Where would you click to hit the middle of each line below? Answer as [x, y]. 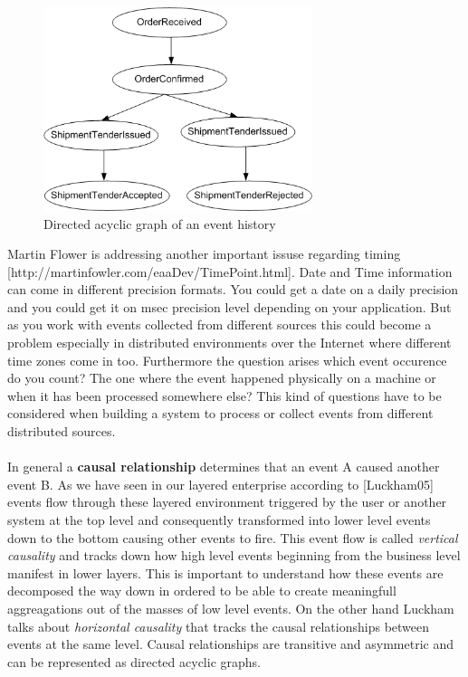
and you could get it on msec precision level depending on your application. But [229, 306]
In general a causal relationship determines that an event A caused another [224, 467]
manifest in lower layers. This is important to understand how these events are [225, 572]
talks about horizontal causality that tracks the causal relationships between [219, 626]
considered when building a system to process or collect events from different [220, 413]
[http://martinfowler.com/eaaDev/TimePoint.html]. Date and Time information [230, 271]
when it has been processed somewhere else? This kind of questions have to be [224, 395]
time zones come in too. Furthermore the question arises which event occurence [227, 360]
